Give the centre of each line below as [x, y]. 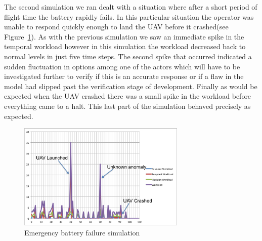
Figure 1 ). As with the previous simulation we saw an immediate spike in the [124, 36]
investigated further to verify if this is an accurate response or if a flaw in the [124, 76]
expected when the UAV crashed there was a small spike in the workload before [128, 96]
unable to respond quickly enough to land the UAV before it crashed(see [116, 27]
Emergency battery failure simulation [82, 232]
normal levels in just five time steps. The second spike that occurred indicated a [128, 56]
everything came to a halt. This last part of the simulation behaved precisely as [127, 106]
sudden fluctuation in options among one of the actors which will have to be [122, 66]
